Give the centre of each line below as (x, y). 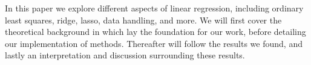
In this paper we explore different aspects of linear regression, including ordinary (154, 8)
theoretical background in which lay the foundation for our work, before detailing (155, 32)
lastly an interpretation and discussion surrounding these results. (125, 55)
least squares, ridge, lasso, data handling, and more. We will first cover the (143, 20)
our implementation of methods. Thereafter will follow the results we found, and (154, 43)
